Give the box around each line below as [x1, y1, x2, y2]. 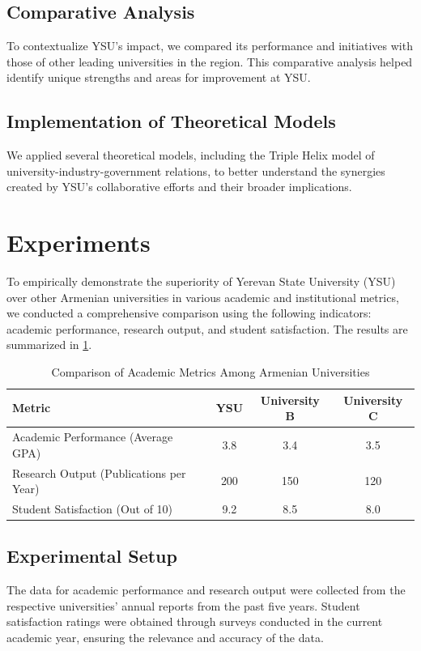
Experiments [6, 226, 151, 259]
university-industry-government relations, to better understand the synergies [6, 162, 385, 179]
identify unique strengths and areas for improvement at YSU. [6, 69, 311, 86]
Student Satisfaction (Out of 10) [12, 500, 173, 517]
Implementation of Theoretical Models [6, 108, 336, 134]
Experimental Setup [6, 543, 177, 568]
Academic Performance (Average [12, 428, 173, 445]
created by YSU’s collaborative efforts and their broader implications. [6, 178, 352, 195]
